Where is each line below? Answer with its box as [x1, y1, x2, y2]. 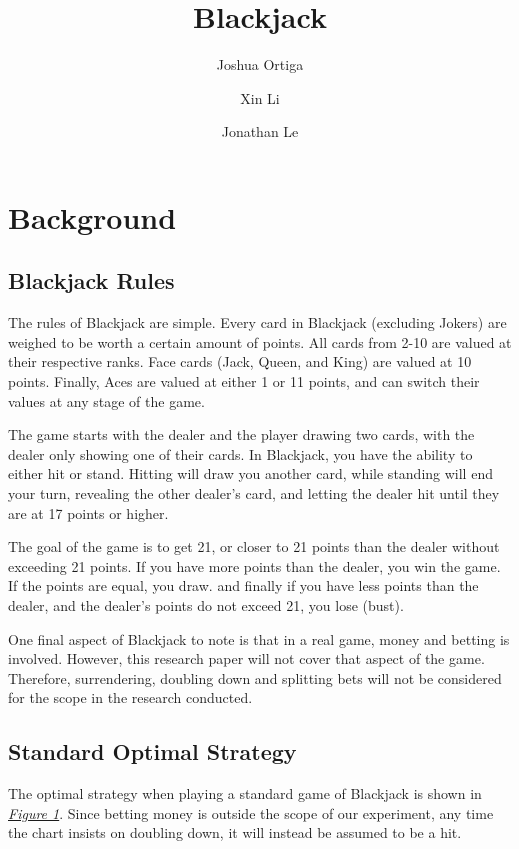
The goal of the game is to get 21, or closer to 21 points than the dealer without [8, 536, 500, 557]
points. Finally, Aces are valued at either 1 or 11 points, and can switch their [8, 371, 480, 392]
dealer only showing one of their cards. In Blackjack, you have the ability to [8, 443, 473, 464]
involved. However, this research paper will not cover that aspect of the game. [8, 648, 485, 669]
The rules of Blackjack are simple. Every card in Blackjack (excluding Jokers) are [8, 312, 507, 333]
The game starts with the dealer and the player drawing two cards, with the [8, 424, 475, 445]
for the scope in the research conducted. [8, 687, 253, 708]
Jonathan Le [221, 121, 299, 142]
